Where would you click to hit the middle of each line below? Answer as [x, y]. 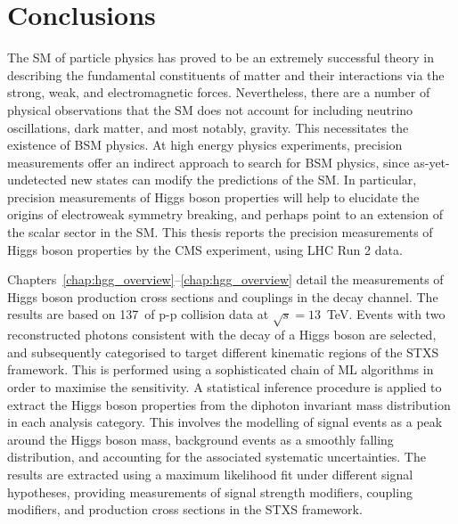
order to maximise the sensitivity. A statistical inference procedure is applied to [225, 386]
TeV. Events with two [386, 314]
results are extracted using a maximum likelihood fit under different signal [210, 474]
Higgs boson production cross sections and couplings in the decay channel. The [223, 296]
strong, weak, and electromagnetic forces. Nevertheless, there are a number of [219, 92]
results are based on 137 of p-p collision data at [138, 314]
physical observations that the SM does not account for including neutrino [210, 109]
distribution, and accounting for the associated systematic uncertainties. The [217, 457]
